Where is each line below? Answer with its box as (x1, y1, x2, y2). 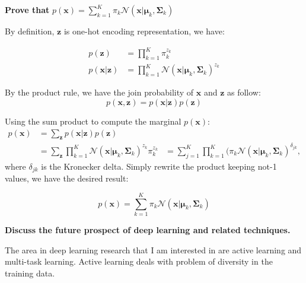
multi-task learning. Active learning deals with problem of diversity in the (5, 255, 273, 268)
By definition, (5, 25, 55, 37)
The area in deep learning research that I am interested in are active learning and (5, 243, 302, 256)
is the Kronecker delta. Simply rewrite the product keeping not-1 (41, 160, 277, 172)
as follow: (227, 86, 261, 98)
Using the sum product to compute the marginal (5, 115, 181, 128)
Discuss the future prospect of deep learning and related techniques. (5, 223, 291, 236)
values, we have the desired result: (5, 172, 129, 185)
